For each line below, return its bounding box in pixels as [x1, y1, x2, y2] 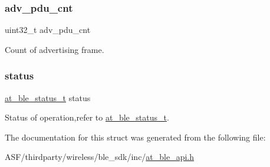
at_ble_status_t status [5, 91, 91, 103]
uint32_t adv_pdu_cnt [5, 24, 91, 36]
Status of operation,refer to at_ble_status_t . [5, 111, 169, 123]
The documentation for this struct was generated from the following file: [5, 131, 266, 143]
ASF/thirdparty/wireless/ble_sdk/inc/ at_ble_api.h [5, 151, 195, 163]
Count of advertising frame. [5, 43, 104, 55]
